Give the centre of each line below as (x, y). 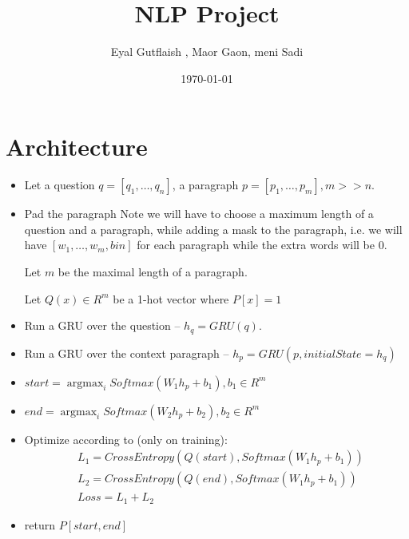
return (40, 524)
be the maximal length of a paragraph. (153, 272)
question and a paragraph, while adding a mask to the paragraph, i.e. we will (213, 229)
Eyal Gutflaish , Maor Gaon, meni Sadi (207, 52)
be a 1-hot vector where (171, 298)
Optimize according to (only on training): (126, 439)
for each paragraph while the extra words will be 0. (262, 245)
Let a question (60, 185)
